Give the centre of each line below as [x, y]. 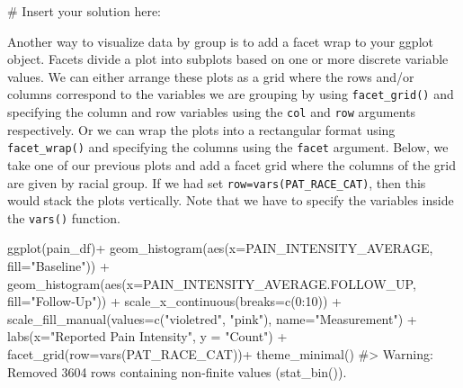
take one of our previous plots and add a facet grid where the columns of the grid [231, 164]
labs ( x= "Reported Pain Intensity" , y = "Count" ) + [147, 336]
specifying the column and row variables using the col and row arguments [212, 112]
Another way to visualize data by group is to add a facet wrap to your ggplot [220, 41]
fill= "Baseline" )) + [58, 266]
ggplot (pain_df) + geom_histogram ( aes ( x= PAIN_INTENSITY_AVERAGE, [220, 248]
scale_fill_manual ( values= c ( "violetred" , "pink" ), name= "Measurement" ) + [212, 318]
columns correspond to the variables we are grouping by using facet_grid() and [231, 94]
